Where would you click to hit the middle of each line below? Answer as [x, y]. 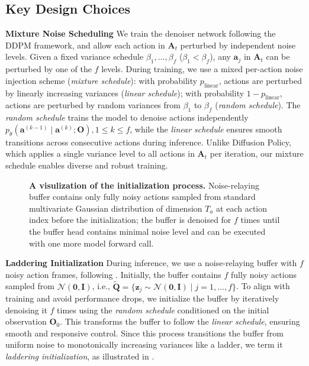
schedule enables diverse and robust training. [87, 165]
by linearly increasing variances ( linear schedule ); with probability [125, 93]
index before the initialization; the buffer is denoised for [130, 220]
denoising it [26, 310]
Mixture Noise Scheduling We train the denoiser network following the [141, 33]
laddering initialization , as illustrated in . [80, 356]
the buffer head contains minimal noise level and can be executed [147, 231]
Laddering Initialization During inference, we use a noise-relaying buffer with [151, 263]
